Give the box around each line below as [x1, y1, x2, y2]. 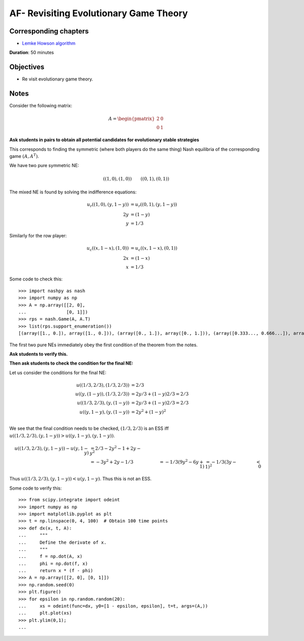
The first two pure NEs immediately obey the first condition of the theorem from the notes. [9, 342, 198, 348]
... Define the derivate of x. [18, 539, 107, 545]
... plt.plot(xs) [18, 610, 72, 616]
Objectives [9, 63, 45, 71]
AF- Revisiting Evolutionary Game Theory [9, 8, 188, 19]
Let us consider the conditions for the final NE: [9, 370, 106, 376]
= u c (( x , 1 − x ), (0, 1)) [130, 245, 177, 252]
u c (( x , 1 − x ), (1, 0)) [86, 245, 129, 252]
